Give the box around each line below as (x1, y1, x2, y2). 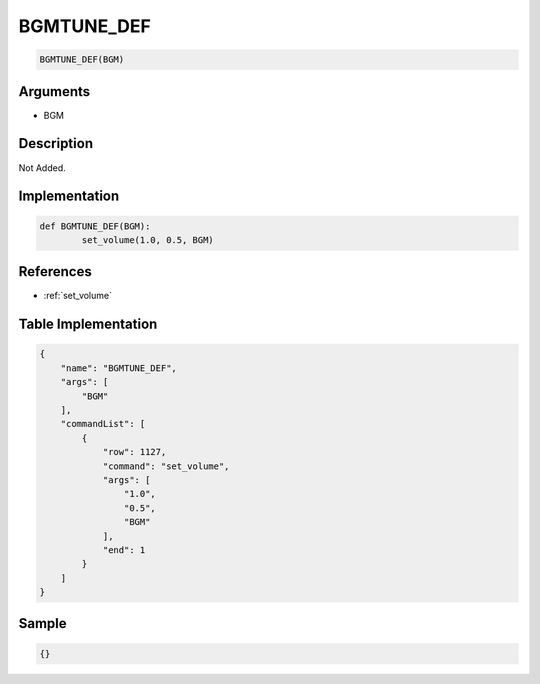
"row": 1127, (102, 446, 167, 458)
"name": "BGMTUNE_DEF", (60, 362, 177, 374)
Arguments (18, 83, 91, 100)
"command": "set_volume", (102, 460, 230, 472)
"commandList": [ (60, 418, 146, 430)
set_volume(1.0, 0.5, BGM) (81, 234, 214, 245)
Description (18, 135, 94, 152)
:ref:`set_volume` (43, 290, 112, 302)
